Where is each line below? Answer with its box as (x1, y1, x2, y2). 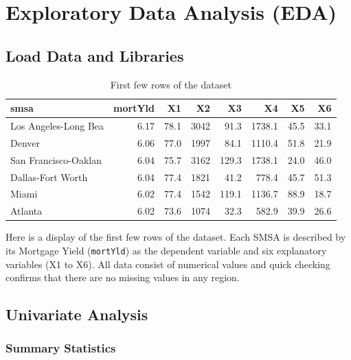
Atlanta (10, 204, 43, 218)
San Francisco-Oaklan (10, 152, 102, 167)
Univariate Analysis (5, 304, 148, 325)
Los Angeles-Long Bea (10, 119, 104, 133)
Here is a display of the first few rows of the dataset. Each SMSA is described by (5, 230, 346, 244)
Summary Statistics (5, 339, 116, 357)
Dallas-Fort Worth (10, 169, 88, 184)
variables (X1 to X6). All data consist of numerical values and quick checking (5, 256, 330, 271)
